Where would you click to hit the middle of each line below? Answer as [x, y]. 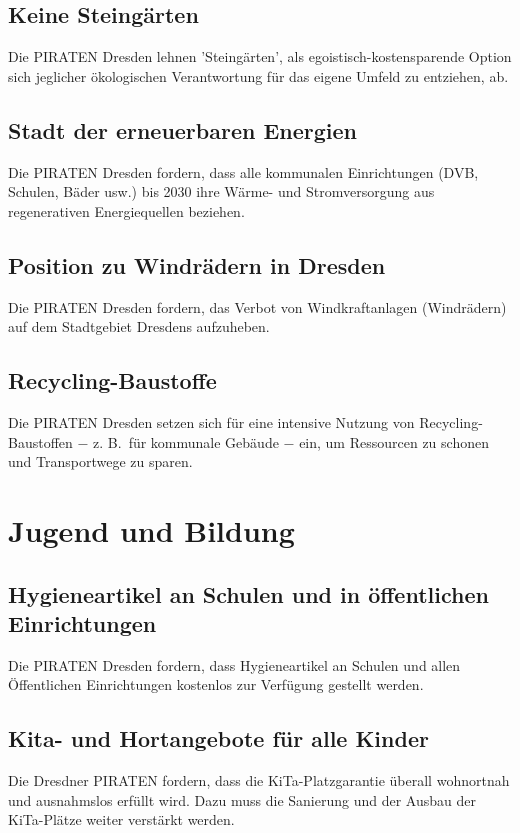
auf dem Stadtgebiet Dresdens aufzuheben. [139, 326]
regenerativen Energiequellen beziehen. [126, 210]
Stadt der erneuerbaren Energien [183, 129]
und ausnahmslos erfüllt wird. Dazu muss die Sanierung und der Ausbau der [242, 799]
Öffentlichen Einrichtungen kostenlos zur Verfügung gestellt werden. [216, 684]
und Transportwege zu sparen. [100, 461]
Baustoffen [40, 441]
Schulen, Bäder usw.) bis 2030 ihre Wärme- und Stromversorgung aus [221, 191]
